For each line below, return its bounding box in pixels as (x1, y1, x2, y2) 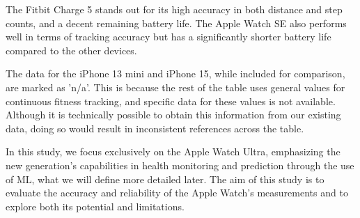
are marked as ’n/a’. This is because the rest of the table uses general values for (6, 79, 345, 94)
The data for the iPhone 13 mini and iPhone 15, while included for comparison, (6, 66, 345, 81)
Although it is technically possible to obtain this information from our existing (6, 107, 341, 122)
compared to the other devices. (6, 42, 137, 57)
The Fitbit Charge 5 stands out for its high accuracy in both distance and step (6, 2, 343, 16)
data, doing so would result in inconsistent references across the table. (6, 120, 304, 135)
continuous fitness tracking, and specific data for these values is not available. (6, 93, 336, 108)
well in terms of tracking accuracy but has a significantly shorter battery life (6, 29, 331, 44)
